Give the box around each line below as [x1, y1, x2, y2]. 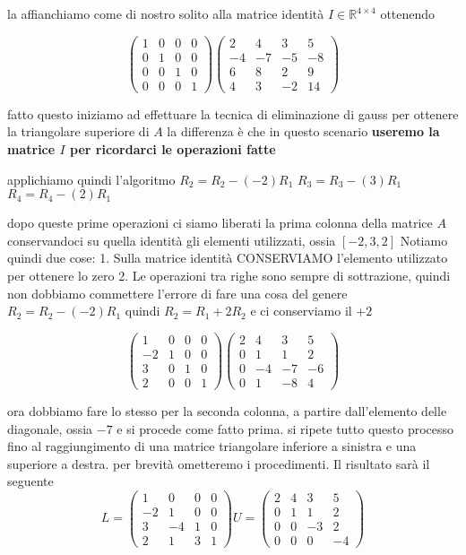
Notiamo [400, 230, 448, 249]
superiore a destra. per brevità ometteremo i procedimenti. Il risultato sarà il [7, 454, 430, 473]
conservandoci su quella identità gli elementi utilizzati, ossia [7, 230, 336, 249]
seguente [7, 472, 54, 490]
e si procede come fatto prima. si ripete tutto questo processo [116, 419, 454, 438]
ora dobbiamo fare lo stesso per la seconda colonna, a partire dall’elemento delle [7, 401, 447, 420]
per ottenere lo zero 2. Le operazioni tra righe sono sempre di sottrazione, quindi [7, 265, 451, 284]
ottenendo [380, 4, 436, 22]
